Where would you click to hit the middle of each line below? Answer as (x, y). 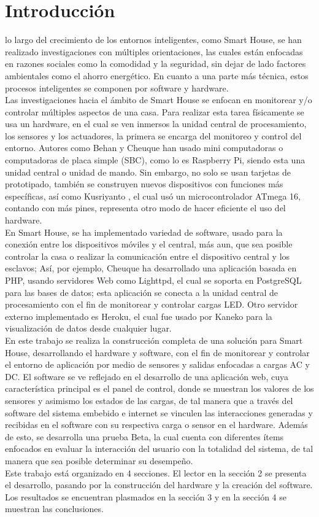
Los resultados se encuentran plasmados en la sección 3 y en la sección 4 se (146, 496)
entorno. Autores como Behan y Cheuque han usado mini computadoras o (144, 148)
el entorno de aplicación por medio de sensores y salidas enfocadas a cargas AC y (157, 364)
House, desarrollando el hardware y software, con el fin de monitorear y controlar (157, 352)
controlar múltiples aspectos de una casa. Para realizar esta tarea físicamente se (155, 111)
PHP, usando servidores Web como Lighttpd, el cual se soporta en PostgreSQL (153, 280)
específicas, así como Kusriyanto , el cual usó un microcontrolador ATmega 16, (153, 196)
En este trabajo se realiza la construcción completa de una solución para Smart (154, 340)
